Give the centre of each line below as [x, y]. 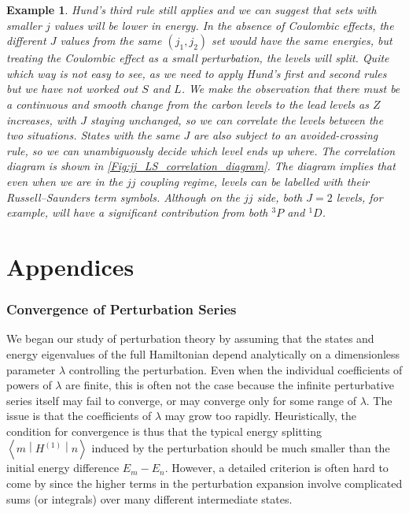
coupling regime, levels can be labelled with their [254, 181]
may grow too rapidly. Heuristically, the [260, 416]
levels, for [359, 197]
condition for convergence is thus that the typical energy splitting [164, 431]
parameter [31, 369]
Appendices [70, 266]
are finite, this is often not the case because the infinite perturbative [230, 385]
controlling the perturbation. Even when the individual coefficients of [236, 369]
